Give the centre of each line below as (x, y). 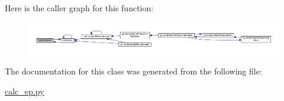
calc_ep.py (25, 91)
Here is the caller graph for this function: (79, 8)
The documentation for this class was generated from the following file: (133, 71)
